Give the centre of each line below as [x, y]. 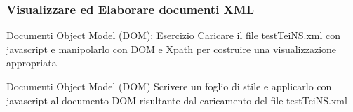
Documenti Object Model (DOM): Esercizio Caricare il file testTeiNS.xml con [174, 35]
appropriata [32, 63]
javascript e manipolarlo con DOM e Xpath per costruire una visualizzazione [172, 49]
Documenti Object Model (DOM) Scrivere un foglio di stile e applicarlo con [169, 86]
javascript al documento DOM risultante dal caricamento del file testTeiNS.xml [177, 100]
